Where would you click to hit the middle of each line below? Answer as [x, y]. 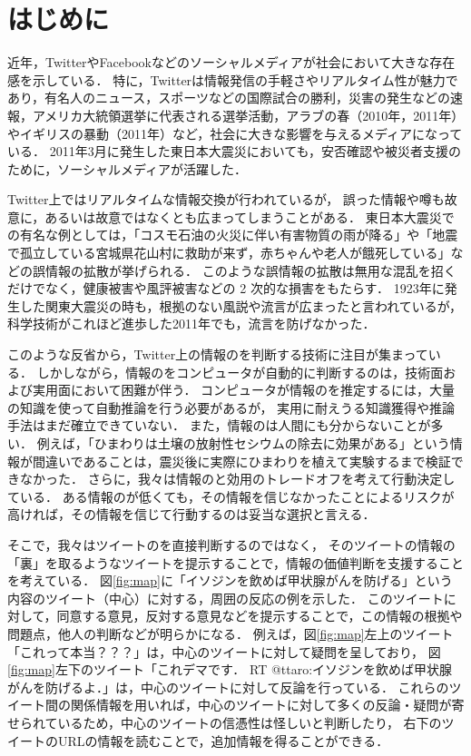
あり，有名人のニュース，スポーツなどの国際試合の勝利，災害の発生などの [229, 98]
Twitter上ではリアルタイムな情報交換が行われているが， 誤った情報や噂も [226, 199]
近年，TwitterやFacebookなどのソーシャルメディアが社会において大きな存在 [231, 62]
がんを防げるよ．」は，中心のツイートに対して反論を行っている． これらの [228, 687]
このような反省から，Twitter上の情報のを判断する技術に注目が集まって [218, 354]
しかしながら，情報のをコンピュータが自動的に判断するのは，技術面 [240, 372]
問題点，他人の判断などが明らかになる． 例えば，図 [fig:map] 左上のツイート [231, 633]
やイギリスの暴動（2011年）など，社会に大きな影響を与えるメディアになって [235, 133]
